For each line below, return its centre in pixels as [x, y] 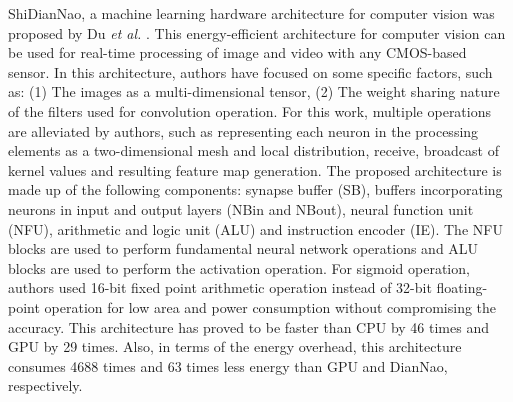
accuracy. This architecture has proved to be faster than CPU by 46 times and [248, 326]
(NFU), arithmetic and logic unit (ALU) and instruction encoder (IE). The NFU [255, 228]
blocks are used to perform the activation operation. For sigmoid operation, [239, 267]
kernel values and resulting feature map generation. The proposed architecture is [255, 169]
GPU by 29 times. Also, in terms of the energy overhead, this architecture [235, 346]
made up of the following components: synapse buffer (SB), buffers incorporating [255, 189]
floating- [462, 287]
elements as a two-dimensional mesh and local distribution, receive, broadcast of [253, 150]
